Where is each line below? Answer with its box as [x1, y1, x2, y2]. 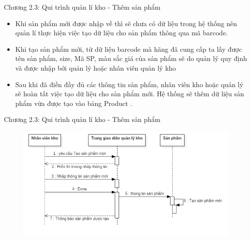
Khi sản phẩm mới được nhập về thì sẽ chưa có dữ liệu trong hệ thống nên [15, 18, 237, 28]
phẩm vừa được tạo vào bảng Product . [15, 98, 133, 108]
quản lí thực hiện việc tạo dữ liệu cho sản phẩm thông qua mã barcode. [15, 28, 228, 38]
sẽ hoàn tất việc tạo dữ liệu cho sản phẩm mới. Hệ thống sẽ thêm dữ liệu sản [15, 89, 244, 99]
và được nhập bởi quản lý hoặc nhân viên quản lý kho [15, 62, 176, 73]
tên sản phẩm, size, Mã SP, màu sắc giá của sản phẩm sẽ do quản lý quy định [15, 53, 247, 63]
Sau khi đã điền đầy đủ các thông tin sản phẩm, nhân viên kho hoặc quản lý [15, 79, 243, 89]
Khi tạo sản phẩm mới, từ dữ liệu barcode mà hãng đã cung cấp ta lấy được [15, 44, 242, 54]
